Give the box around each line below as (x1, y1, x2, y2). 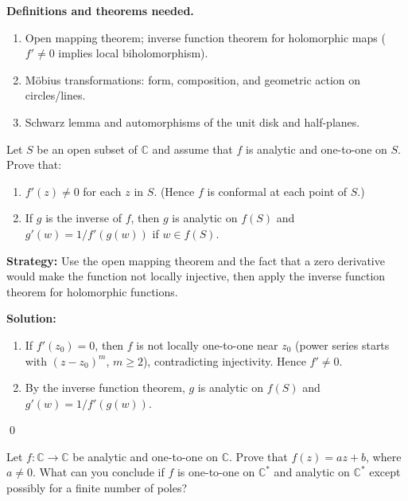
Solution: (6, 310, 56, 327)
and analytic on (274, 464, 350, 480)
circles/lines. (25, 87, 86, 104)
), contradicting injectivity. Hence (142, 352, 306, 369)
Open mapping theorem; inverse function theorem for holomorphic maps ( (25, 29, 386, 45)
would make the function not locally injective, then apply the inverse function (6, 268, 386, 284)
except (369, 464, 401, 480)
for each (83, 182, 122, 199)
